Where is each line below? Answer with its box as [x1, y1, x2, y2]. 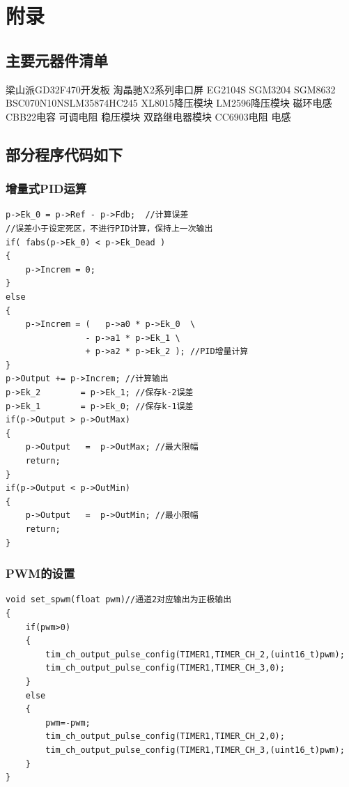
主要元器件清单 [6, 49, 108, 70]
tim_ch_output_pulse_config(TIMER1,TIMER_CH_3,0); [45, 663, 285, 673]
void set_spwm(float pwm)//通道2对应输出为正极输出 [6, 595, 232, 605]
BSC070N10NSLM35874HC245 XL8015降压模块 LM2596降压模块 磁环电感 [6, 95, 332, 110]
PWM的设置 [6, 565, 75, 582]
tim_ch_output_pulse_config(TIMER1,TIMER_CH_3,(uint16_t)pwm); [45, 744, 345, 755]
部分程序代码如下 [6, 143, 123, 165]
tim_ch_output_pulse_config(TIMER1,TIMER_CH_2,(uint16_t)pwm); [45, 649, 345, 659]
